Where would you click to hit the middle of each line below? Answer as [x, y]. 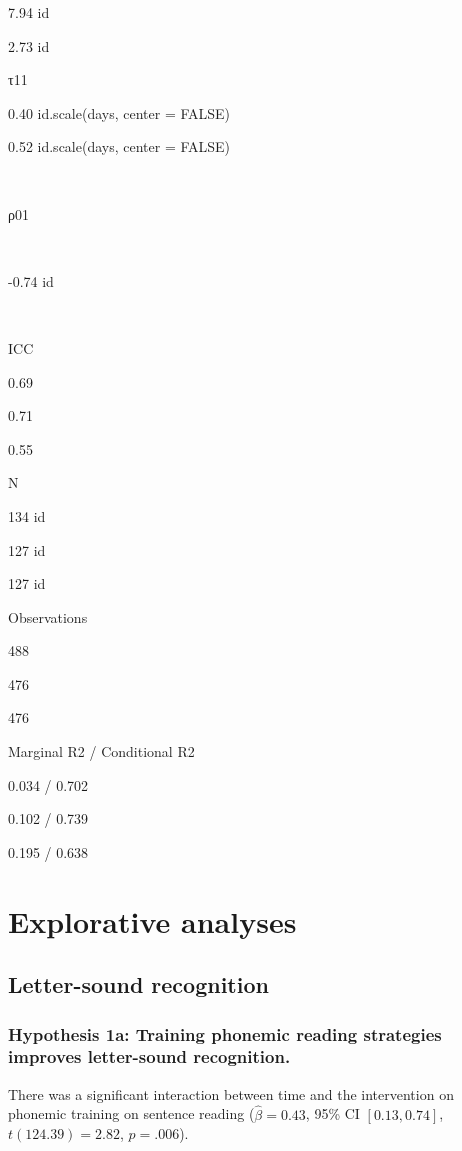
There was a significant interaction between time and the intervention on [231, 1093]
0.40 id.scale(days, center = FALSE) [119, 112]
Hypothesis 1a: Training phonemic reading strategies [225, 1033]
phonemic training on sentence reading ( [131, 1113]
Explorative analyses [152, 920]
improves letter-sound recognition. [149, 1056]
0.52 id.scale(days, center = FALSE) [119, 146]
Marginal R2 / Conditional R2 [101, 751]
